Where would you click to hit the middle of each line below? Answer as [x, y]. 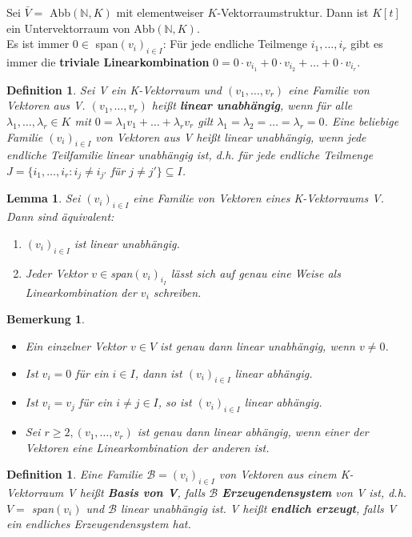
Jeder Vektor [56, 273]
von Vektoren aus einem [278, 474]
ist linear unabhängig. [127, 243]
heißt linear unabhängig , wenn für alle [252, 105]
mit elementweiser [160, 12]
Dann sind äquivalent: [60, 216]
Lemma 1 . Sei [44, 198]
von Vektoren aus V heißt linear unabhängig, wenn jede [231, 136]
